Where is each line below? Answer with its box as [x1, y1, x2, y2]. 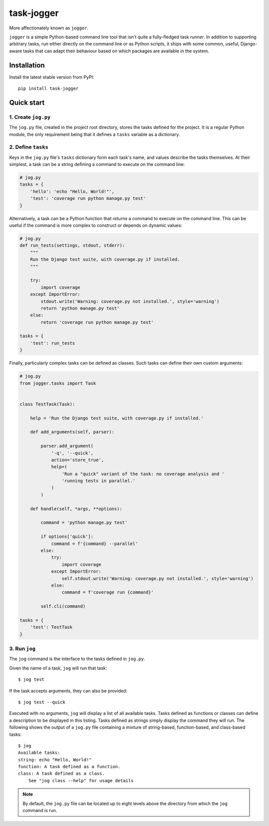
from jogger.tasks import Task [19, 380, 97, 386]
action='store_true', [51, 457, 104, 463]
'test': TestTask [30, 624, 73, 630]
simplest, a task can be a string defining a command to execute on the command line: [9, 161, 185, 167]
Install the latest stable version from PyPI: [9, 74, 95, 80]
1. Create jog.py [9, 114, 51, 121]
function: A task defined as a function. [18, 764, 121, 770]
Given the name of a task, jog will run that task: [9, 665, 107, 671]
